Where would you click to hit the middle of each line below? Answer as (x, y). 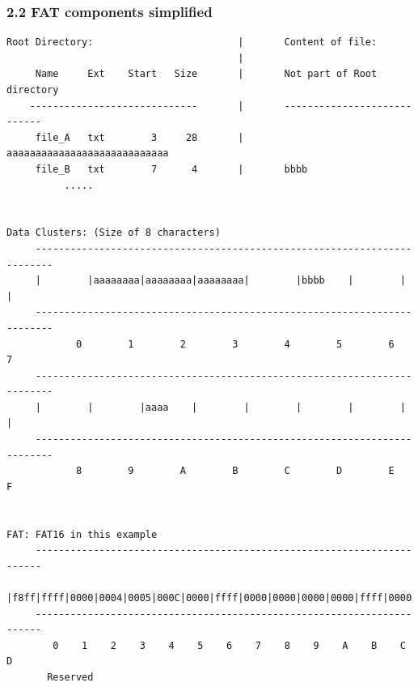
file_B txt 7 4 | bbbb (171, 169)
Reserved (70, 677)
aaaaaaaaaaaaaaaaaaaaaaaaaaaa (88, 154)
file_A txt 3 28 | (139, 137)
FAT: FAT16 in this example (82, 534)
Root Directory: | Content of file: (192, 43)
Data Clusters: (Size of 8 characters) (114, 233)
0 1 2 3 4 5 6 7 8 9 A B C (229, 645)
